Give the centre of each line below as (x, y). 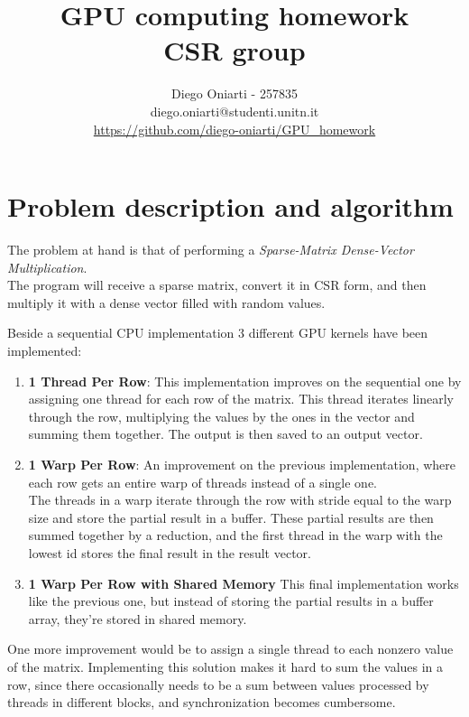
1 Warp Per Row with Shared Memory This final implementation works (244, 583)
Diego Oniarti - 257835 (234, 93)
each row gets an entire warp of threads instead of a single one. (202, 482)
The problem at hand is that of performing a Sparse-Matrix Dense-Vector (211, 250)
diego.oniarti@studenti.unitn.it (234, 111)
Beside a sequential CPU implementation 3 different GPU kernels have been (218, 333)
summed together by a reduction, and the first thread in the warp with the (235, 535)
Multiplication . (47, 267)
